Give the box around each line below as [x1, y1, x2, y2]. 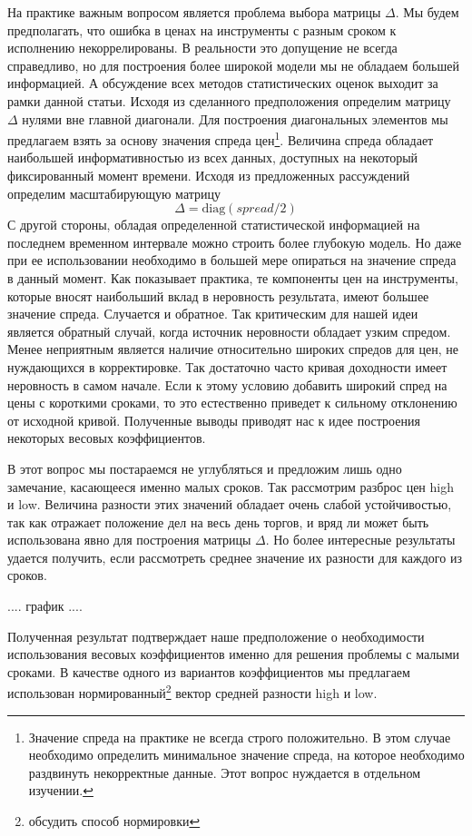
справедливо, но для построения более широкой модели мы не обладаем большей [7, 55, 459, 74]
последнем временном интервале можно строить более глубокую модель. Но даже [7, 232, 462, 251]
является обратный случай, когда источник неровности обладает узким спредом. [7, 321, 451, 340]
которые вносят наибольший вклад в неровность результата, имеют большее [7, 286, 429, 305]
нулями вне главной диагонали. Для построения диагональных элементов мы [22, 109, 448, 128]
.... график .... [7, 596, 83, 615]
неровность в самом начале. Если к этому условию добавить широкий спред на [7, 375, 447, 394]
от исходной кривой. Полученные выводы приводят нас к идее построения [7, 410, 420, 429]
